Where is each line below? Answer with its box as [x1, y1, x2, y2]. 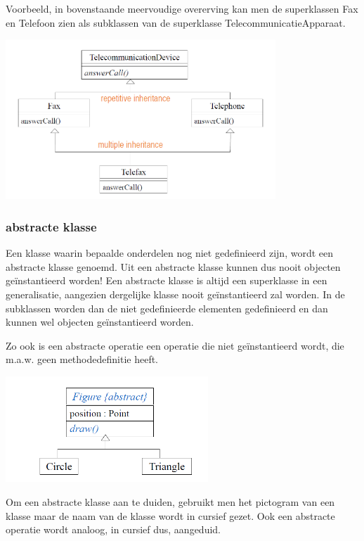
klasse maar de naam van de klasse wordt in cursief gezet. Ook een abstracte [6, 508, 335, 523]
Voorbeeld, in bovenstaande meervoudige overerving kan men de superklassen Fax [6, 1, 358, 15]
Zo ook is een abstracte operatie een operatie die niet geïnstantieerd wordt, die [6, 338, 344, 352]
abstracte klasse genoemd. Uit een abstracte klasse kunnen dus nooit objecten [6, 259, 341, 274]
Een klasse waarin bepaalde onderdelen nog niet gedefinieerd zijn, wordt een [6, 246, 334, 260]
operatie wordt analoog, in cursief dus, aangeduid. [6, 522, 221, 537]
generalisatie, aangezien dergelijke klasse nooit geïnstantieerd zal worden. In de [6, 286, 345, 301]
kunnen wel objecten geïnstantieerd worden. [6, 314, 194, 329]
